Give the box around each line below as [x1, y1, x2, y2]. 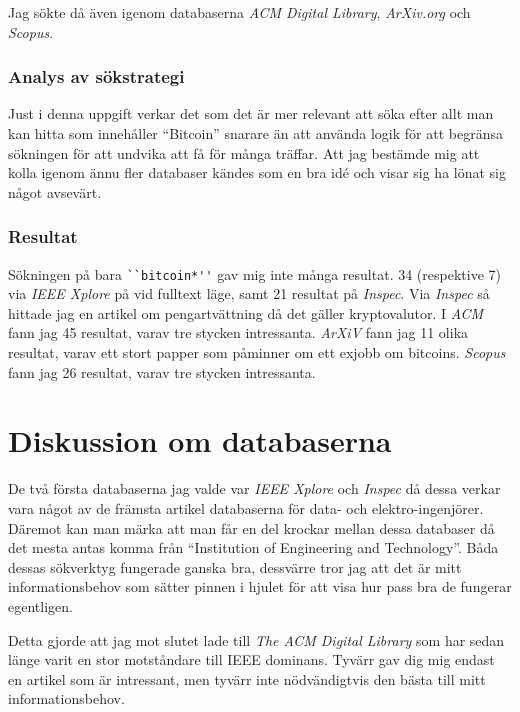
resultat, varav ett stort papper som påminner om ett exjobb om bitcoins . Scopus [8, 342, 506, 363]
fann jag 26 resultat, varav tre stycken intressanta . [8, 361, 316, 382]
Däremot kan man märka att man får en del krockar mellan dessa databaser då [8, 517, 495, 538]
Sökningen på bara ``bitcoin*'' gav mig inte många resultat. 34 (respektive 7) [8, 263, 501, 284]
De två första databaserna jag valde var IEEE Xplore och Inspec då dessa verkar [8, 478, 501, 499]
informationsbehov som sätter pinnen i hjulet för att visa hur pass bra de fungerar [8, 576, 512, 597]
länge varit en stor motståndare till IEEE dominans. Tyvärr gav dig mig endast [8, 649, 495, 670]
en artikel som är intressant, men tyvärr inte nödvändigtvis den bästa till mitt [8, 668, 486, 689]
